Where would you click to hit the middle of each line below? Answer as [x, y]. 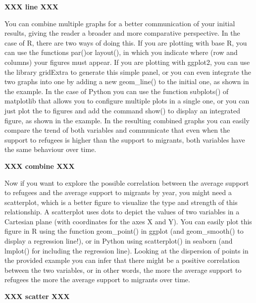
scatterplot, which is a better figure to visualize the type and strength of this [121, 202]
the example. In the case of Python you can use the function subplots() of [117, 91]
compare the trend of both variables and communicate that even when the [117, 130]
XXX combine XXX [40, 166]
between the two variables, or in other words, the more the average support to [123, 270]
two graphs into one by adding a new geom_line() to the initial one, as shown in [127, 81]
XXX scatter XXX [37, 296]
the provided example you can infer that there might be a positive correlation [122, 260]
